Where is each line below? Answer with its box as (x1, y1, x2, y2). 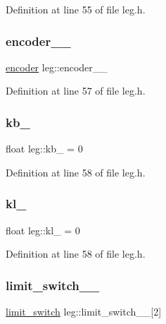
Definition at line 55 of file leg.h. (6, 2, 146, 16)
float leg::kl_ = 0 (6, 222, 80, 237)
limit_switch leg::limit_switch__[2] (6, 304, 162, 319)
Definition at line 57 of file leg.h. (6, 83, 146, 98)
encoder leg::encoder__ (6, 59, 108, 74)
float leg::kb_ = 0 (6, 141, 83, 156)
